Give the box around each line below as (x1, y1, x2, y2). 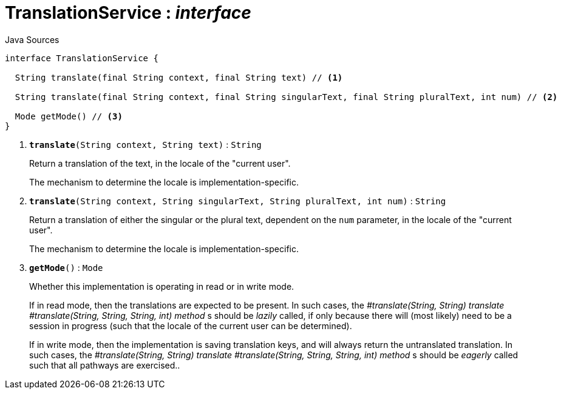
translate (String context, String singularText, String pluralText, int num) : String (29, 195, 446, 206)
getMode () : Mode (29, 262, 103, 273)
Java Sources (5, 34, 59, 45)
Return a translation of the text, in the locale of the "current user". (29, 158, 291, 169)
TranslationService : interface (5, 2, 251, 23)
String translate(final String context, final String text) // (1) (15, 72, 343, 82)
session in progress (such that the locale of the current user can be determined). (29, 320, 352, 331)
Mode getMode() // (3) (15, 111, 123, 121)
